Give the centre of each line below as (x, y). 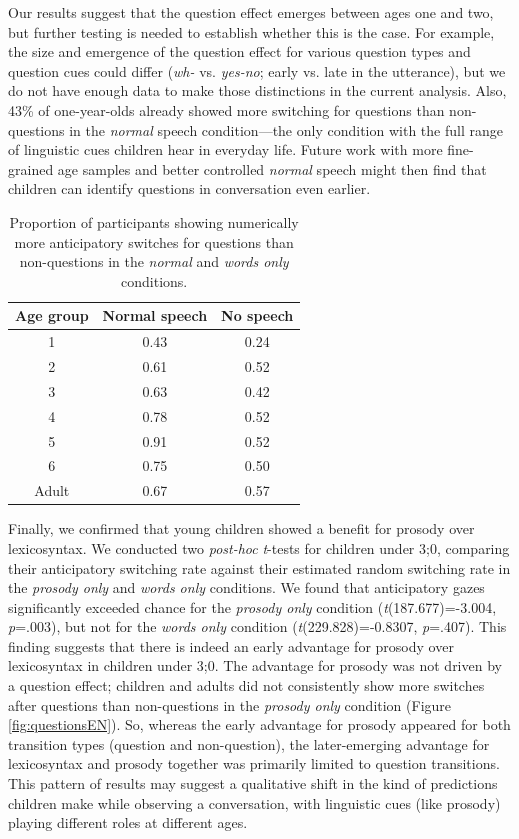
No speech (257, 315)
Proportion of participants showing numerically (154, 221)
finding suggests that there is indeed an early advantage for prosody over (231, 645)
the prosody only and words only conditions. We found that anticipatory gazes (246, 587)
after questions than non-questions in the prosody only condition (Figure (230, 704)
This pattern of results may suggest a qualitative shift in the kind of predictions (253, 783)
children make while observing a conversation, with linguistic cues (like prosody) (254, 802)
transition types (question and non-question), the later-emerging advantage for (249, 743)
